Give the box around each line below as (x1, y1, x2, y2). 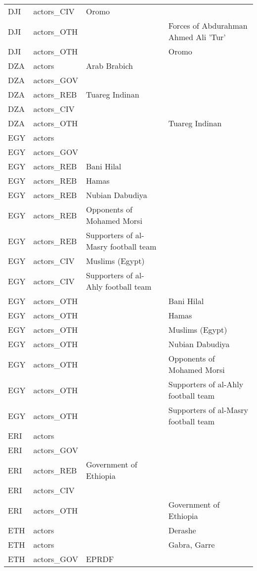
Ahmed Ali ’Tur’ (168, 31, 226, 43)
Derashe (168, 524, 196, 536)
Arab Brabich (86, 60, 133, 71)
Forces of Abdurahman (168, 20, 248, 31)
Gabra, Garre (168, 539, 215, 550)
